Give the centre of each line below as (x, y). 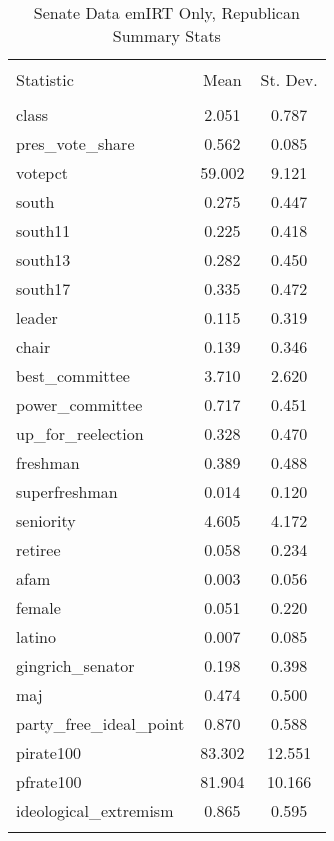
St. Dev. (289, 79)
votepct (42, 172)
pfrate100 (49, 781)
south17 (43, 288)
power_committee (79, 404)
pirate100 (48, 752)
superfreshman (67, 491)
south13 (43, 259)
